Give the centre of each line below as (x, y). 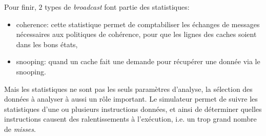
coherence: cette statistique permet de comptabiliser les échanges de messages (138, 24)
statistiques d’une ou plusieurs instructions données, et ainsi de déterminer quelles (133, 109)
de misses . (20, 129)
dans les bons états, (47, 44)
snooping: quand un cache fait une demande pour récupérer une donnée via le (138, 61)
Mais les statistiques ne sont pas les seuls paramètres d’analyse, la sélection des (128, 89)
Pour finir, (20, 7)
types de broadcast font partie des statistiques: (117, 7)
